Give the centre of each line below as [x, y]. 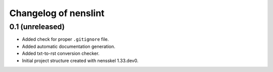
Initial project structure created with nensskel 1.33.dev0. [80, 60]
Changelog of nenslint [57, 13]
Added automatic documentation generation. [69, 46]
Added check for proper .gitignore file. [65, 39]
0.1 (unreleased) [37, 27]
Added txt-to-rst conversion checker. [61, 53]
